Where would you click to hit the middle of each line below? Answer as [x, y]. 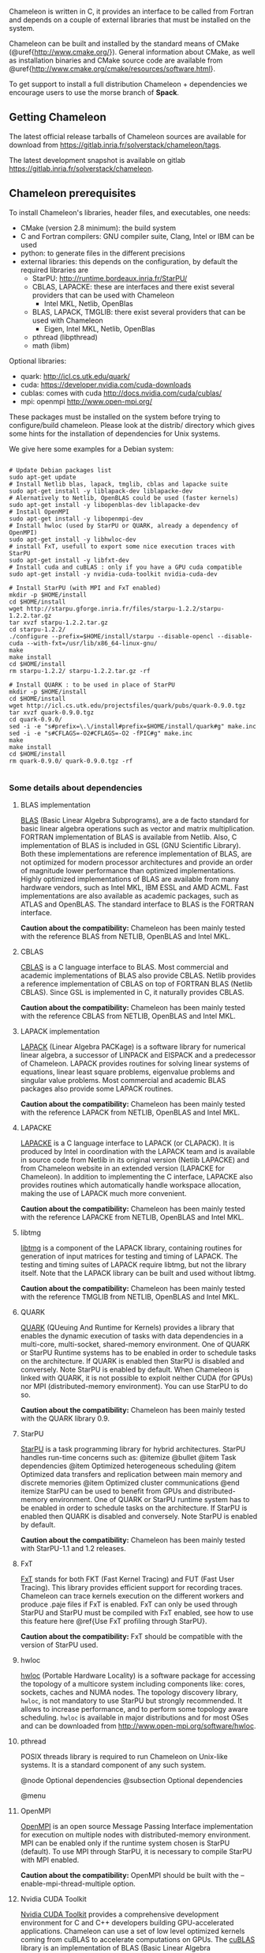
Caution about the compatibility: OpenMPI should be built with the [129, 1875]
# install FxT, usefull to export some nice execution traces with [122, 546]
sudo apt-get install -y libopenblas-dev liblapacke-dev [105, 505]
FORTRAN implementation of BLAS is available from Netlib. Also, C [129, 837]
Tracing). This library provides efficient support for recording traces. [131, 1587]
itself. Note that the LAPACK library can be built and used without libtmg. [138, 1273]
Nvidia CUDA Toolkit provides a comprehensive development [119, 1914]
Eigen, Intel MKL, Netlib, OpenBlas [100, 328]
